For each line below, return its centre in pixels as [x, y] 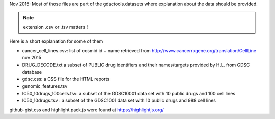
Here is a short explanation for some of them [56, 41]
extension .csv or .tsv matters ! [56, 27]
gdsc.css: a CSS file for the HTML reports [66, 79]
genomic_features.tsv [45, 86]
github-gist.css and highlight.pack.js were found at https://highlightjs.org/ [87, 110]
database [32, 72]
